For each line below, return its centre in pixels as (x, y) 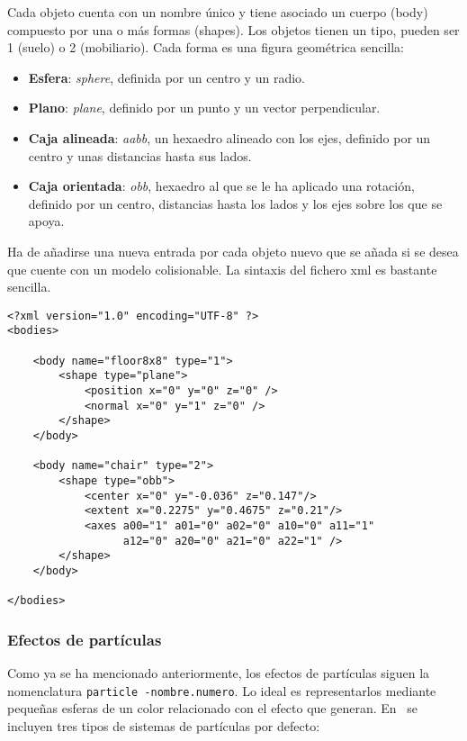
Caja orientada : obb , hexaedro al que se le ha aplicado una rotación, (221, 186)
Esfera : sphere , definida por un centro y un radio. (166, 77)
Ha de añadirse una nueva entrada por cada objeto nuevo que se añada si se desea (233, 251)
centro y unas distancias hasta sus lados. (140, 155)
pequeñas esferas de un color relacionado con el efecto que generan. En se (213, 708)
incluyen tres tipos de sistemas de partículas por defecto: (164, 725)
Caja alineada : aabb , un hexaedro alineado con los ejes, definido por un (229, 137)
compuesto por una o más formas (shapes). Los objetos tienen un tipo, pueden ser (233, 29)
